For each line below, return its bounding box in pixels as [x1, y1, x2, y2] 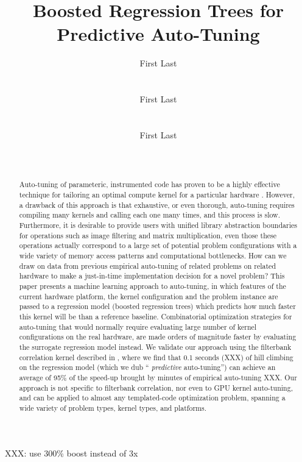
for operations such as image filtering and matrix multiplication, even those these [19, 230, 277, 240]
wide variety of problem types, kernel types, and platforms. [19, 402, 206, 413]
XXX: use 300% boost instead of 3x [5, 446, 138, 459]
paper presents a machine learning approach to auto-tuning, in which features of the [19, 281, 286, 291]
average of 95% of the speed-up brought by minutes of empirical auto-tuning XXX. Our [19, 372, 297, 382]
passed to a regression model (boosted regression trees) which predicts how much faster [19, 301, 296, 311]
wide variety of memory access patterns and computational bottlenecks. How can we [19, 251, 287, 261]
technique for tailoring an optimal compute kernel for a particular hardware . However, [19, 190, 295, 200]
